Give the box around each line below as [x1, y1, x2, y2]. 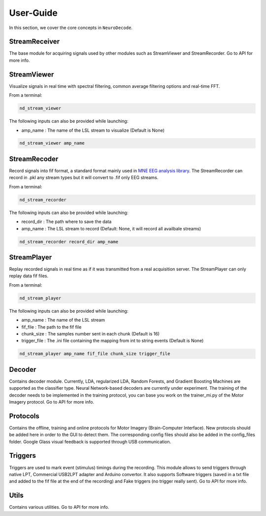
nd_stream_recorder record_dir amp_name [19, 239, 118, 244]
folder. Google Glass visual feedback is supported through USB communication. [9, 439, 171, 444]
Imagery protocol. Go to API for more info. [9, 399, 95, 405]
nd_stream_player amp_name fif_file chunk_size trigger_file [19, 351, 170, 357]
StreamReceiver [9, 37, 60, 46]
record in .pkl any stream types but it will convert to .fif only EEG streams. [9, 175, 159, 181]
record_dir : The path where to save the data [21, 219, 112, 224]
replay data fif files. [9, 273, 49, 279]
